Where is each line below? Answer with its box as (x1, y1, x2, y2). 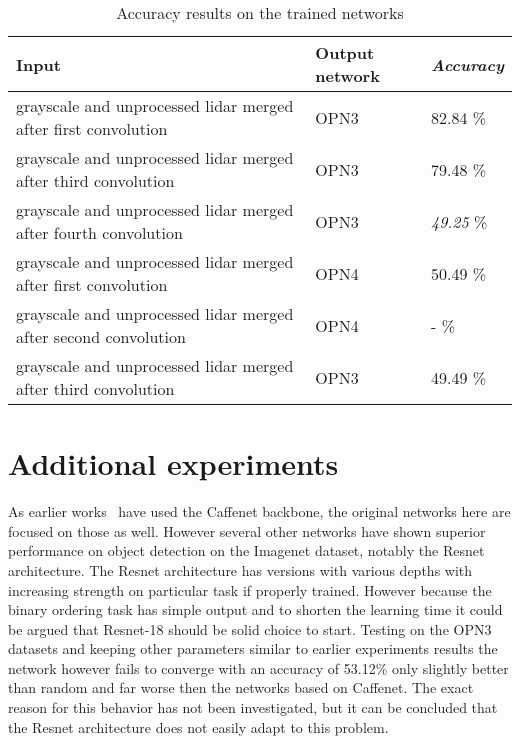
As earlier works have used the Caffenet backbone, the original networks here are (8, 501, 511, 522)
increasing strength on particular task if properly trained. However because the (8, 579, 492, 600)
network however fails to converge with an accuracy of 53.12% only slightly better (8, 657, 509, 678)
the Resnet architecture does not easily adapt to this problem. (8, 716, 389, 737)
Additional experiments (8, 443, 339, 484)
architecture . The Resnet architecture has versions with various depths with (8, 559, 473, 580)
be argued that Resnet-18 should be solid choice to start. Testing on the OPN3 (8, 618, 492, 639)
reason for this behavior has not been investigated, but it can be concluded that (8, 697, 498, 718)
